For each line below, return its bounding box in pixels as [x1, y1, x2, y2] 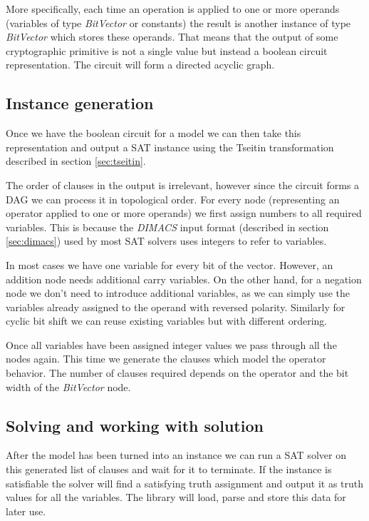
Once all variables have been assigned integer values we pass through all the [6, 337, 337, 352]
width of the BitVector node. [6, 379, 131, 394]
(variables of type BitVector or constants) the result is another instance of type [6, 15, 351, 30]
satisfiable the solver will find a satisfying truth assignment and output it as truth [6, 475, 364, 490]
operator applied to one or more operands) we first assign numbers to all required [6, 206, 362, 221]
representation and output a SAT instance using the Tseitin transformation [6, 139, 334, 154]
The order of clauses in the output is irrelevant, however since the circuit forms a [6, 177, 360, 192]
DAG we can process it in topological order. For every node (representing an [6, 191, 340, 206]
